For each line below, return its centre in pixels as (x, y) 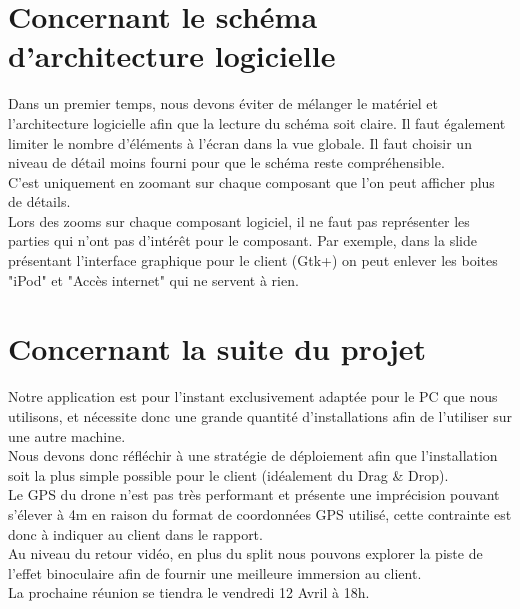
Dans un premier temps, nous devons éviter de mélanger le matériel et (223, 103)
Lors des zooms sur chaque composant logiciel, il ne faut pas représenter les (239, 220)
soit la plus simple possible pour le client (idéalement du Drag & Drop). (228, 474)
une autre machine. (67, 435)
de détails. (39, 201)
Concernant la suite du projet (217, 348)
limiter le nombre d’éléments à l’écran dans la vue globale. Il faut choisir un (240, 142)
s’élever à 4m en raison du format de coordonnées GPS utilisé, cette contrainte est (260, 513)
